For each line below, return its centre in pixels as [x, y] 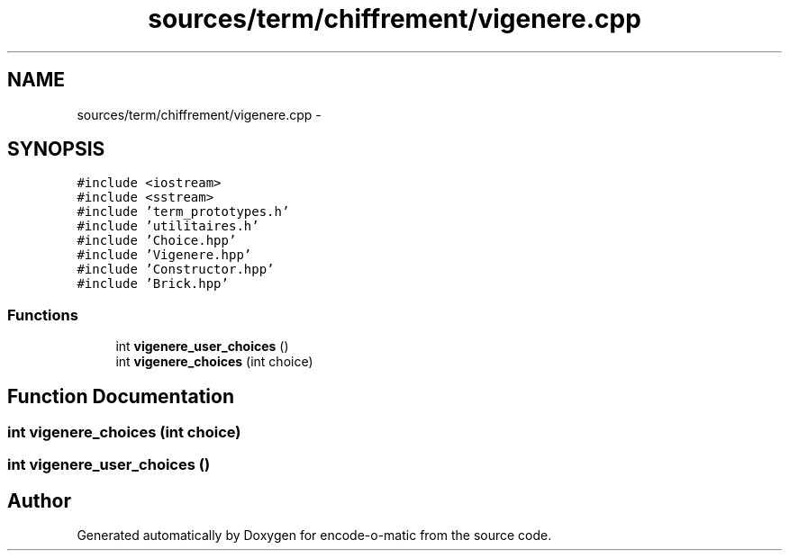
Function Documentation [121, 396]
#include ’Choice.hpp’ [157, 241]
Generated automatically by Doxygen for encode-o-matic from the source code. [314, 535]
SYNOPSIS [56, 149]
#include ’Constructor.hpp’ [176, 270]
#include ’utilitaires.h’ [168, 226]
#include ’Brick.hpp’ [153, 284]
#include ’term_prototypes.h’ [183, 212]
